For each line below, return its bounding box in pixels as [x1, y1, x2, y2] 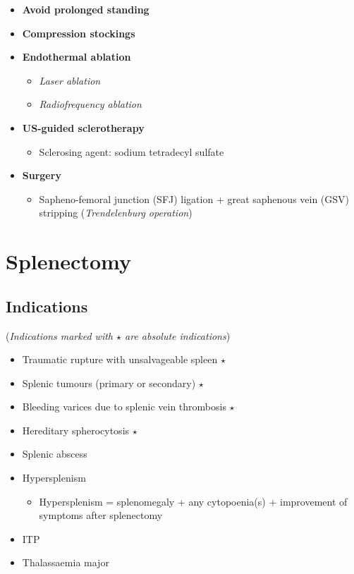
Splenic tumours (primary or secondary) [22, 375, 196, 390]
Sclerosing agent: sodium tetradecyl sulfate [39, 144, 224, 159]
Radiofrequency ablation [39, 97, 142, 111]
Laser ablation [39, 73, 101, 87]
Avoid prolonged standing [22, 2, 149, 16]
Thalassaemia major [22, 555, 109, 570]
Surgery [22, 168, 61, 183]
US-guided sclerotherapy [22, 120, 145, 135]
